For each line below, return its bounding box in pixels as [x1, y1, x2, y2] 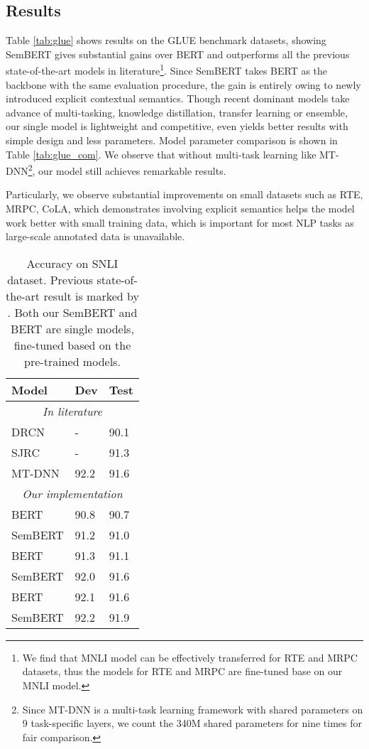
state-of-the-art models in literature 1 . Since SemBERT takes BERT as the [6, 61, 328, 78]
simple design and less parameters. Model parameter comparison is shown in [6, 133, 338, 148]
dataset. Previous [7, 271, 94, 288]
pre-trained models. [24, 352, 121, 370]
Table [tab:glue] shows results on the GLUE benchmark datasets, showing [6, 33, 326, 48]
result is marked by [43, 287, 139, 304]
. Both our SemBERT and [7, 303, 138, 320]
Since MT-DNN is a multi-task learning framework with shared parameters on [22, 701, 363, 716]
